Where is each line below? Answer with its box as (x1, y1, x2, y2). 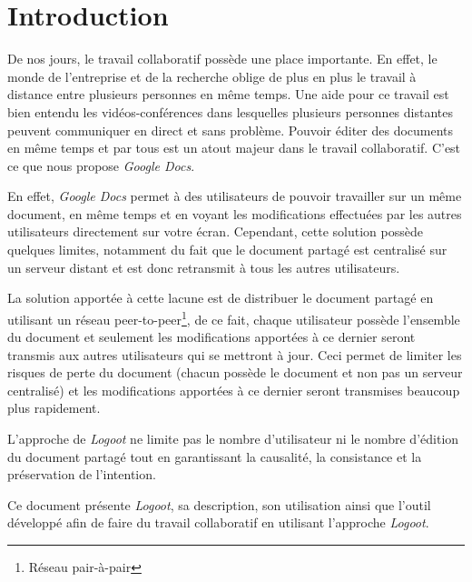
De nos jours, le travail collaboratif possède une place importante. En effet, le (7, 49, 438, 68)
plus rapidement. (7, 398, 101, 417)
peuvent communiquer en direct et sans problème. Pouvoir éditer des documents (7, 120, 454, 139)
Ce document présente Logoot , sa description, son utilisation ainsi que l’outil (7, 495, 431, 514)
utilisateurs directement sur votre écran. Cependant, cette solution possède (7, 222, 423, 241)
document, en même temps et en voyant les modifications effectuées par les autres (7, 204, 462, 223)
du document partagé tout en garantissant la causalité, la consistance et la (7, 447, 422, 466)
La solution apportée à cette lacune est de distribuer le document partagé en (7, 288, 434, 307)
